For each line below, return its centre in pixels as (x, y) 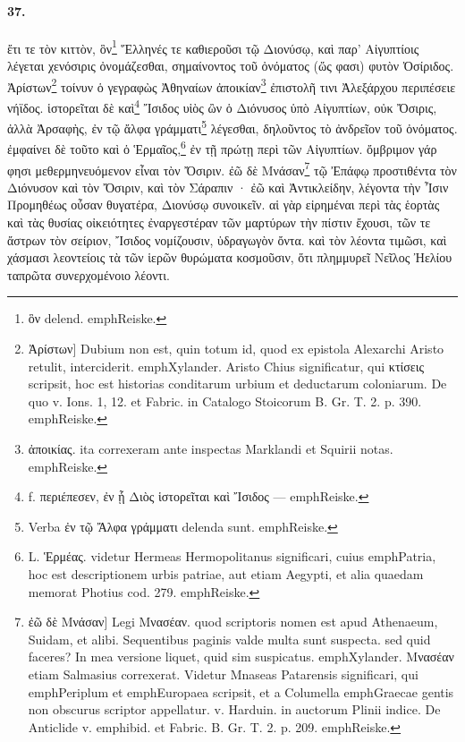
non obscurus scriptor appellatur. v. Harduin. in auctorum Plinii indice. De (234, 709)
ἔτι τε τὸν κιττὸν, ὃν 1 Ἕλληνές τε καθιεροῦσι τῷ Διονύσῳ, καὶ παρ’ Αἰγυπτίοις (213, 47)
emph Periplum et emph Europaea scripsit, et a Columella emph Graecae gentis (241, 691)
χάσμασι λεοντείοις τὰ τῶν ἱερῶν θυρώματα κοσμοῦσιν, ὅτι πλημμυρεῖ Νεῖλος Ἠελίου (230, 257)
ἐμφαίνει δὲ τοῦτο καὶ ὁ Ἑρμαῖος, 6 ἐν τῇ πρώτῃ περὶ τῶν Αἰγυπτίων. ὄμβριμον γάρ (222, 148)
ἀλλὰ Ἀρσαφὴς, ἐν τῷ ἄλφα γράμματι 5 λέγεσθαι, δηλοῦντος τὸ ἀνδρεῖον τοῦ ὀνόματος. (232, 127)
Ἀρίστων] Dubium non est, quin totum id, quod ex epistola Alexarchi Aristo (236, 349)
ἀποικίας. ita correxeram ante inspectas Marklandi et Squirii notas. (211, 449)
